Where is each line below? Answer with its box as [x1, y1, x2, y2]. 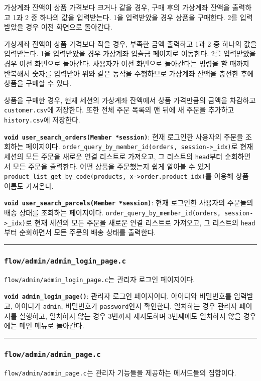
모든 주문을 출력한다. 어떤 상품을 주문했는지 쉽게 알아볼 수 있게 [13, 161, 211, 171]
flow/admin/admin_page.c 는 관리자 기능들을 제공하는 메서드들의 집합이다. [4, 367, 236, 377]
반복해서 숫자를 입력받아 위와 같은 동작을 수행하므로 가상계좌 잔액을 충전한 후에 [4, 68, 254, 78]
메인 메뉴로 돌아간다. [19, 320, 84, 331]
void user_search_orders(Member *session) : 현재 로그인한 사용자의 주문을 [4, 131, 243, 142]
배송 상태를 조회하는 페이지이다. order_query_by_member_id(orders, [4, 207, 221, 218]
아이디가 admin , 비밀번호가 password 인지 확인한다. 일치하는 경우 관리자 [15, 301, 237, 311]
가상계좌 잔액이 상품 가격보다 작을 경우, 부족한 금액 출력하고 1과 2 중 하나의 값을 [4, 38, 257, 49]
